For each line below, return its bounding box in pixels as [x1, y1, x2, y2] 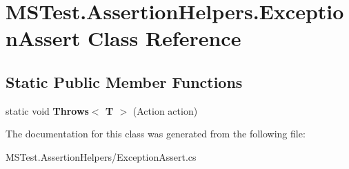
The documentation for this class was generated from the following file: [6, 126, 306, 141]
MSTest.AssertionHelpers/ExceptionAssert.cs [6, 149, 197, 164]
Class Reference [87, 24, 241, 52]
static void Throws [6, 103, 89, 117]
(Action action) [132, 103, 198, 117]
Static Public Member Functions [6, 71, 243, 92]
